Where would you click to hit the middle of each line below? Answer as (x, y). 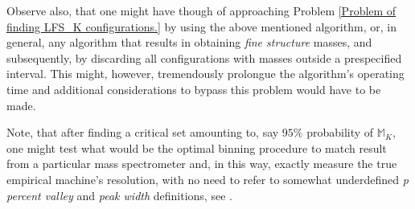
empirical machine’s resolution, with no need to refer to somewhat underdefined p (207, 179)
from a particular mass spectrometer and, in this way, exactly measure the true (202, 164)
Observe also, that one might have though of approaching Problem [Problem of (201, 10)
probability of (340, 132)
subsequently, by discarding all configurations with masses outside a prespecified (204, 57)
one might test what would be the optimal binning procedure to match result (197, 148)
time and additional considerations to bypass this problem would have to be (194, 89)
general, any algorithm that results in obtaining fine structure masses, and (189, 42)
